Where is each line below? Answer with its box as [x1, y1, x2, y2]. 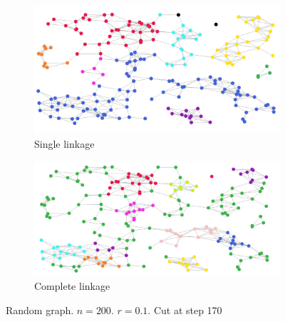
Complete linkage [34, 278, 110, 293]
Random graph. [6, 302, 74, 317]
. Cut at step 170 [147, 302, 222, 317]
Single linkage [34, 136, 95, 151]
